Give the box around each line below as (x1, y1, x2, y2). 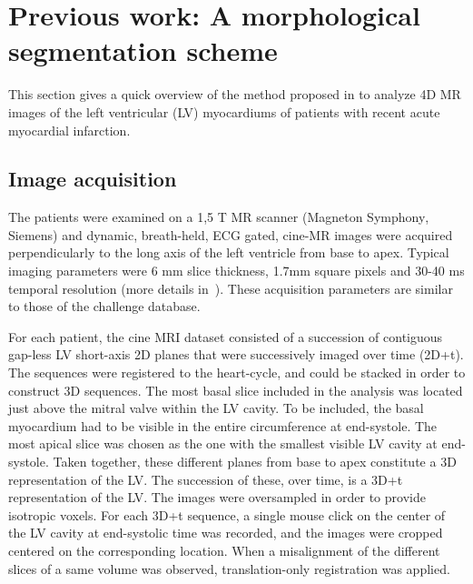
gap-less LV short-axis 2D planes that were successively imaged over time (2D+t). (8, 345, 464, 364)
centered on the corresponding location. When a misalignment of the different (8, 540, 440, 559)
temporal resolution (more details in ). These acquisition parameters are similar (8, 278, 453, 297)
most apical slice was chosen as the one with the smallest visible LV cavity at (8, 434, 438, 453)
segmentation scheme (8, 32, 278, 69)
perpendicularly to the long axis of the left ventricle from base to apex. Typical (8, 243, 449, 262)
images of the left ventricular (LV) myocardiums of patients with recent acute (8, 102, 440, 121)
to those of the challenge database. (8, 297, 201, 316)
